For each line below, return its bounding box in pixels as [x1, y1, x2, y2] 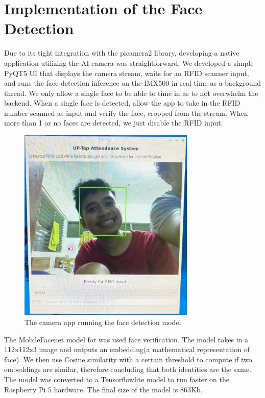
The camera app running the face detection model [25, 316, 181, 327]
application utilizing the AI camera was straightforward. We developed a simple [4, 57, 254, 68]
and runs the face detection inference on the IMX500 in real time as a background [4, 78, 261, 88]
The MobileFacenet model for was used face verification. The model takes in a [4, 334, 249, 344]
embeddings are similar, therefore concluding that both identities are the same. [4, 364, 251, 375]
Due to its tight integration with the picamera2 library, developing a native [4, 47, 239, 58]
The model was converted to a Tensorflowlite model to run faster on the [4, 374, 229, 384]
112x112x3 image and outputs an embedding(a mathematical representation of [4, 344, 250, 355]
